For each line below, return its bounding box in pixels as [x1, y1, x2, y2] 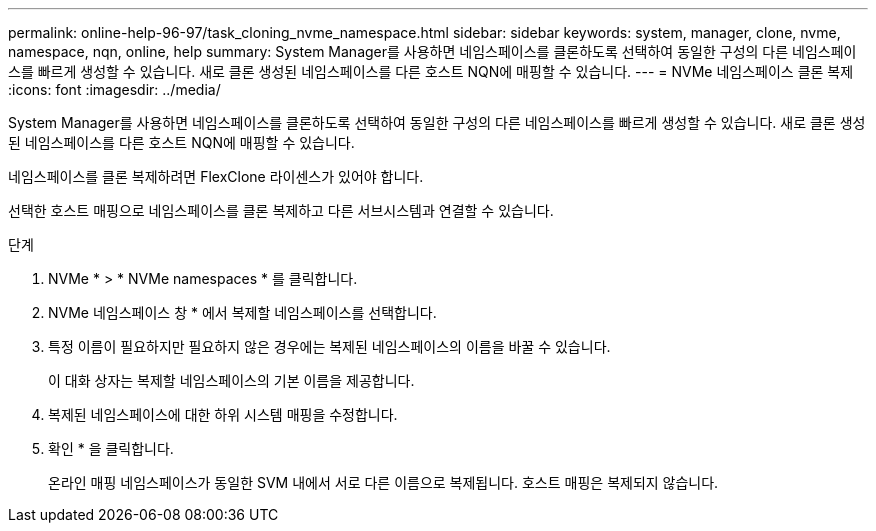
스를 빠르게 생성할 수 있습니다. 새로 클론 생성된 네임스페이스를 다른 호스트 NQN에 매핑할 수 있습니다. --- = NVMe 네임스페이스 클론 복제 [8, 63, 854, 80]
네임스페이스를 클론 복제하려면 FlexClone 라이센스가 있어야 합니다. [8, 168, 424, 185]
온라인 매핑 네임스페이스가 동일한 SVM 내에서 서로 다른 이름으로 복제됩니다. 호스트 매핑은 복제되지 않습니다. [48, 474, 719, 491]
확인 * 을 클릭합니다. [48, 440, 174, 457]
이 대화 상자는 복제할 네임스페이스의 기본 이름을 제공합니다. [48, 372, 415, 389]
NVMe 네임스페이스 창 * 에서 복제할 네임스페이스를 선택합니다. [48, 304, 437, 321]
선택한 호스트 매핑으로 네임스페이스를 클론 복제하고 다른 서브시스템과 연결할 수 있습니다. [8, 202, 554, 219]
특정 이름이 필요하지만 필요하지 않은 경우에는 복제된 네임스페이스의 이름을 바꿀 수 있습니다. [48, 338, 611, 355]
